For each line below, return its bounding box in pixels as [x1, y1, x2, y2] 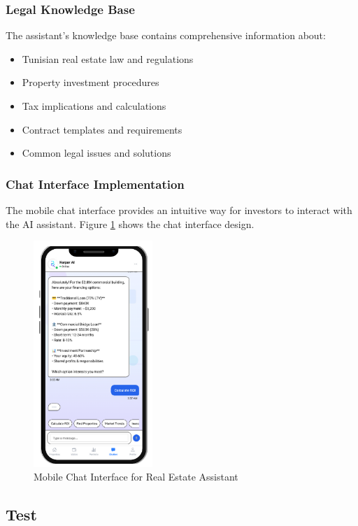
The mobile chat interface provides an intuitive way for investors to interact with [6, 203, 352, 217]
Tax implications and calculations [22, 99, 166, 113]
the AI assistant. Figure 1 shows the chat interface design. [6, 216, 255, 231]
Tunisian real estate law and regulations [22, 51, 194, 66]
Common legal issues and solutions [22, 145, 171, 160]
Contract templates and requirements [22, 122, 182, 136]
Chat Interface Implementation [6, 175, 185, 192]
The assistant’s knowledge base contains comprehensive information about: [6, 28, 326, 43]
